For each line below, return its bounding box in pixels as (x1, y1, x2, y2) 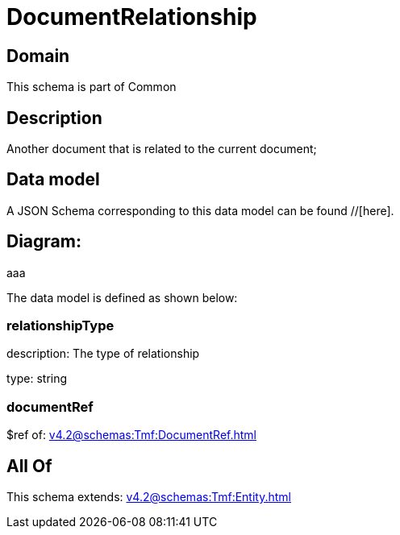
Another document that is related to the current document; (6, 142, 317, 156)
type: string (6, 371, 68, 386)
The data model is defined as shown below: (6, 290, 238, 305)
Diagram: (6, 231, 81, 252)
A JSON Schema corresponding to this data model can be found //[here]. (6, 203, 394, 218)
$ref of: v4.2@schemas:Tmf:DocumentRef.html (6, 428, 256, 442)
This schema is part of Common (6, 80, 177, 94)
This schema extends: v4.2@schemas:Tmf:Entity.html (6, 490, 291, 504)
